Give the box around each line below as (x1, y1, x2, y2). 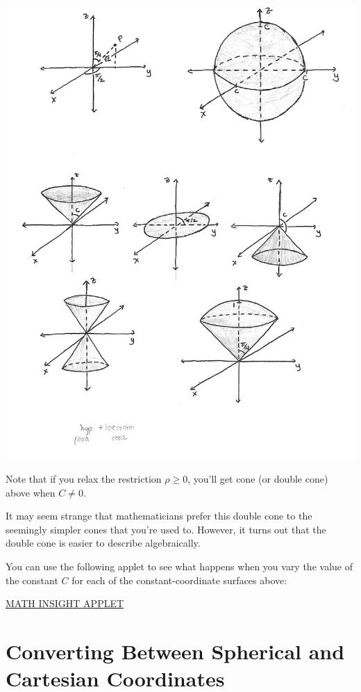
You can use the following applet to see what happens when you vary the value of (6, 559, 353, 574)
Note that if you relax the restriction (6, 472, 162, 486)
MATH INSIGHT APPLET (6, 596, 124, 611)
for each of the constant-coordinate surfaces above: (72, 572, 287, 587)
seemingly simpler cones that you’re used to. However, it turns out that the (6, 522, 326, 536)
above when (6, 485, 56, 499)
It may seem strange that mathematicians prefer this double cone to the (6, 508, 312, 523)
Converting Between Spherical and (6, 636, 345, 665)
